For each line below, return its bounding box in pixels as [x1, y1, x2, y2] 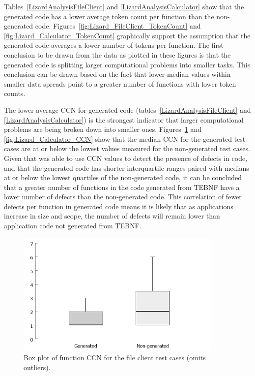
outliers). [24, 362, 51, 372]
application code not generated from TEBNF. [4, 220, 142, 231]
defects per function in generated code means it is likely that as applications [4, 201, 233, 211]
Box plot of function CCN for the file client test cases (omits [24, 352, 206, 363]
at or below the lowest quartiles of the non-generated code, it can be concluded [4, 172, 242, 183]
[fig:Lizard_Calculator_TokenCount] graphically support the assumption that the [4, 30, 251, 40]
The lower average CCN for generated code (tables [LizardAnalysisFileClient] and [4, 104, 251, 115]
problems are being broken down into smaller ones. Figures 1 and [4, 124, 202, 134]
